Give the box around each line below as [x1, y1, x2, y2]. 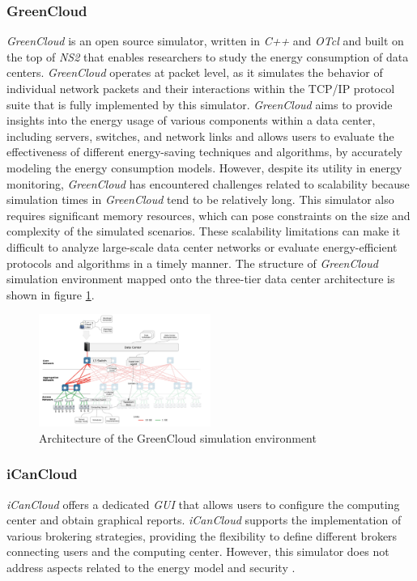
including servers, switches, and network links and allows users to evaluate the [6, 127, 394, 144]
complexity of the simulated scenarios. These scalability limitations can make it [6, 223, 401, 240]
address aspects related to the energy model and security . [6, 559, 296, 575]
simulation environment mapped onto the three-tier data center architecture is [6, 270, 395, 287]
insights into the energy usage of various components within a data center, [6, 112, 376, 129]
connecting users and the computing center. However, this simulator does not [6, 543, 389, 560]
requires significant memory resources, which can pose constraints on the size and [6, 206, 411, 223]
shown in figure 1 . [6, 286, 95, 303]
